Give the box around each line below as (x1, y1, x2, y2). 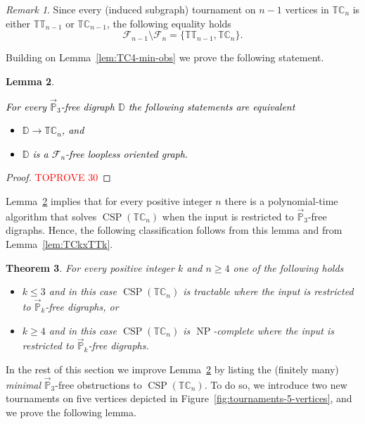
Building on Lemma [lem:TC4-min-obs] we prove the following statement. (6, 50, 324, 65)
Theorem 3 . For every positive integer (6, 260, 174, 275)
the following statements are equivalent (128, 99, 295, 113)
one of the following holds (233, 260, 344, 275)
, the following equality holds (106, 15, 231, 30)
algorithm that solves (6, 208, 97, 223)
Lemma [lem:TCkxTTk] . (6, 236, 113, 251)
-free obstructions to (55, 377, 142, 392)
